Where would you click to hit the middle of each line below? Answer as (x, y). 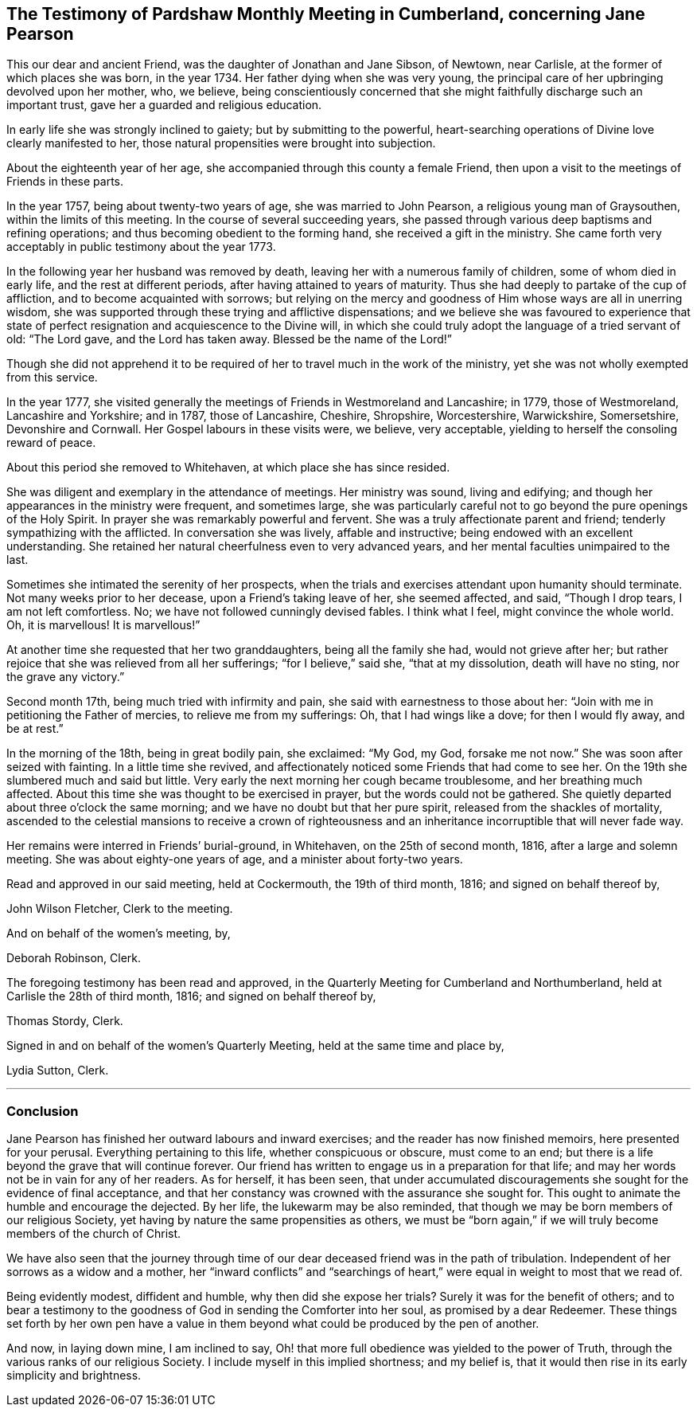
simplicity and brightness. (74, 1376)
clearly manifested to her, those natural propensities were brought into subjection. (221, 143)
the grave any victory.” (66, 677)
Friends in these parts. (65, 182)
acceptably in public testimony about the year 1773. (141, 247)
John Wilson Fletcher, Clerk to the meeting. (120, 909)
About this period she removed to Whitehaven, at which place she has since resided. (228, 468)
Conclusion (43, 1111)
